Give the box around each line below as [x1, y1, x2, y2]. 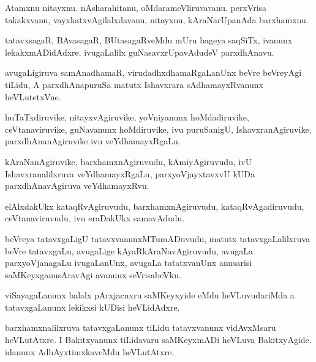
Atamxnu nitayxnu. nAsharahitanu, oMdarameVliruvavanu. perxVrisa [5, 1, 267, 13]
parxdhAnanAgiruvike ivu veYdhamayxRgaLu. [5, 135, 181, 147]
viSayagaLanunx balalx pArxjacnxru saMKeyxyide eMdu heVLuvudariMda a [5, 289, 295, 301]
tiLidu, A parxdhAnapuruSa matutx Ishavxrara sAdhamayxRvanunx [5, 78, 263, 90]
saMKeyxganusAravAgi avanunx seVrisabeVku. [5, 268, 181, 281]
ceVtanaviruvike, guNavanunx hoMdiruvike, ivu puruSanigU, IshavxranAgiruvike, [5, 122, 312, 135]
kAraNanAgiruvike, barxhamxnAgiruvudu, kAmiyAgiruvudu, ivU [5, 155, 252, 168]
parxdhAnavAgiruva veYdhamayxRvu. [5, 179, 149, 192]
